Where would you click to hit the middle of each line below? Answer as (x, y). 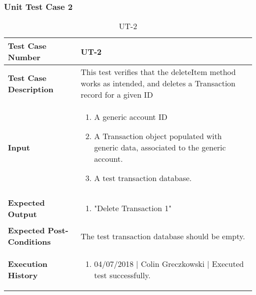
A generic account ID (131, 117)
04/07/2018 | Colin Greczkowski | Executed (169, 264)
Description (31, 89)
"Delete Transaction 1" (133, 208)
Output (22, 214)
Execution (28, 264)
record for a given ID (117, 95)
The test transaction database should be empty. (163, 236)
